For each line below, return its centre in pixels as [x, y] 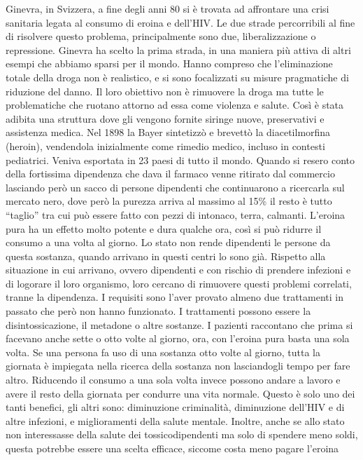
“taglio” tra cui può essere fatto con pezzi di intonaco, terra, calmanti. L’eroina [176, 214]
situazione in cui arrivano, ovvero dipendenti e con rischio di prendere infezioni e [178, 270]
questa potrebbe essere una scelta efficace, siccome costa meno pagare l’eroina [172, 448]
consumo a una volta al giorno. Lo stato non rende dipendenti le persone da [168, 242]
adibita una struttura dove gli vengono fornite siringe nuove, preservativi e [165, 118]
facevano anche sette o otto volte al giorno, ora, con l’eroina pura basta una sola [178, 338]
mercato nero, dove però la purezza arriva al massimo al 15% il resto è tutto [169, 201]
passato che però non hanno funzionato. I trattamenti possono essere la [158, 311]
